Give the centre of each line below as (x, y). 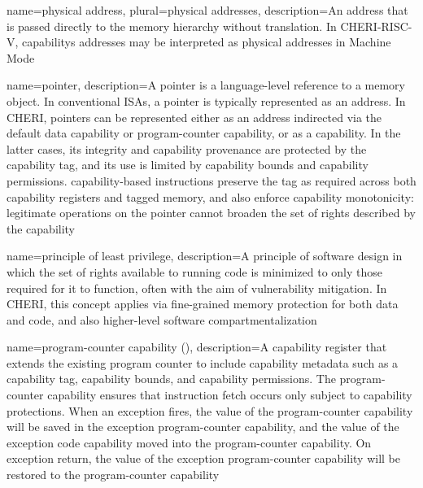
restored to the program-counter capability (113, 475)
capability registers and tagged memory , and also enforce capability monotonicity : (210, 196)
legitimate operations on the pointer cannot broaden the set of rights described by (211, 213)
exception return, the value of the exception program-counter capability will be (203, 458)
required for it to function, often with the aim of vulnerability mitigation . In (197, 288)
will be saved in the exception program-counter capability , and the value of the (203, 427)
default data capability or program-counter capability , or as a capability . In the (204, 133)
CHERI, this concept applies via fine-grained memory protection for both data (203, 304)
